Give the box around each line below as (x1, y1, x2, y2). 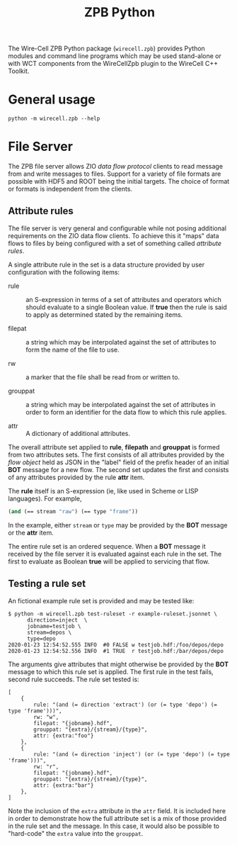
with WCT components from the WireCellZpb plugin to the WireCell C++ (8, 60, 219, 68)
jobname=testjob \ (26, 622, 81, 629)
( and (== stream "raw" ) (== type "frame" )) (8, 508, 139, 515)
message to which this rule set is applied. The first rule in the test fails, (8, 667, 214, 676)
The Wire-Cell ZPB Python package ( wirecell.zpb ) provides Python (8, 44, 206, 53)
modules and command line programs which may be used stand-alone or (8, 52, 222, 60)
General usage (8, 91, 96, 108)
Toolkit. (8, 67, 30, 75)
